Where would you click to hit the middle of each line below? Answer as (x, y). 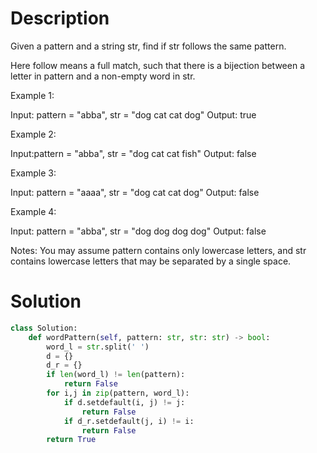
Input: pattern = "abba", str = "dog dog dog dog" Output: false (138, 231)
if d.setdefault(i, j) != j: (124, 402)
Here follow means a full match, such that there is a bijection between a (158, 65)
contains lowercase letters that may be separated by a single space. (151, 261)
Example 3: (33, 173)
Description (60, 18)
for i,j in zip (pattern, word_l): (118, 393)
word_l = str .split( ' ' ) (98, 347)
